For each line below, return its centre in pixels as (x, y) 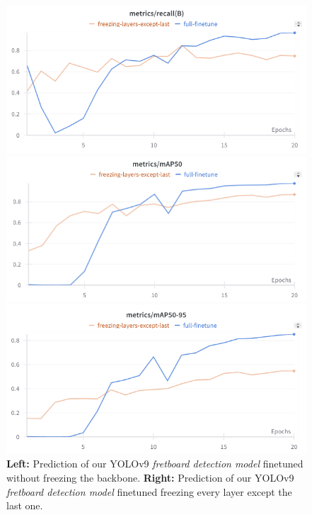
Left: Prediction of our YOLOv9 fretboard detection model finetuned (155, 464)
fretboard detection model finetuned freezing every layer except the (149, 491)
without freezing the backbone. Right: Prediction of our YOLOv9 (150, 477)
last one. (25, 505)
